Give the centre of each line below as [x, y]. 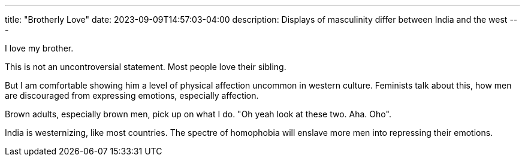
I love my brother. [39, 48]
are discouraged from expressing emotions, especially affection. [132, 95]
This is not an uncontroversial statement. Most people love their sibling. [146, 67]
